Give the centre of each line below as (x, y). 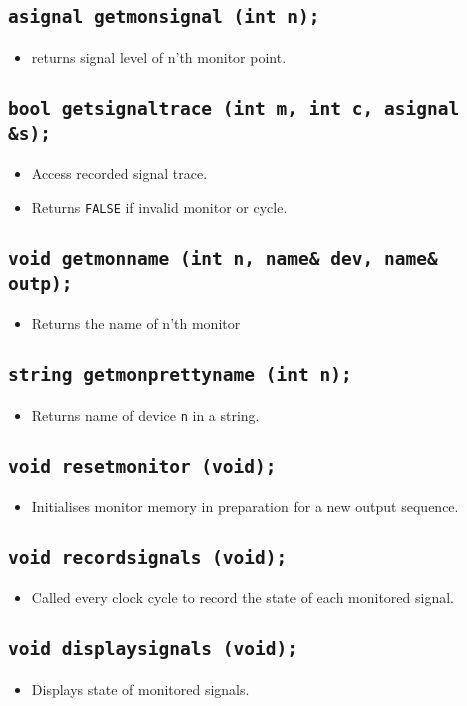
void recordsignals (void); (148, 557)
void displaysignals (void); (153, 649)
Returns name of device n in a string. (145, 414)
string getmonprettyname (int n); (180, 375)
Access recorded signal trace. (119, 173)
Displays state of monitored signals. (140, 688)
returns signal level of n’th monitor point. (159, 56)
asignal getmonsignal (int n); (164, 17)
